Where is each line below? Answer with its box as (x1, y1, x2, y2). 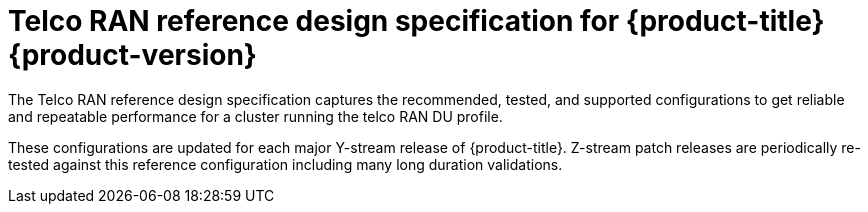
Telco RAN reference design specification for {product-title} (8, 4, 825, 38)
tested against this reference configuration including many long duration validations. (8, 155, 563, 173)
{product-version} (8, 38, 257, 72)
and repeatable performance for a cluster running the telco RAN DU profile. (8, 107, 503, 125)
